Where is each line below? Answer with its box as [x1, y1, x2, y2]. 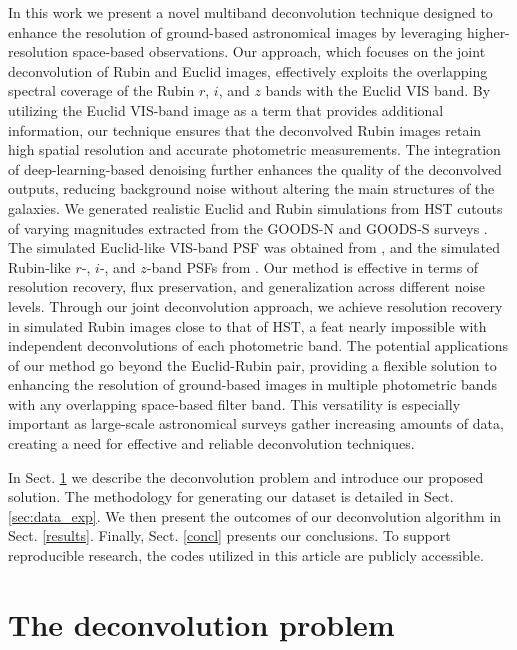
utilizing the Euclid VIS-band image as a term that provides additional [8, 99, 444, 120]
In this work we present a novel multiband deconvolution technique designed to [8, 2, 493, 22]
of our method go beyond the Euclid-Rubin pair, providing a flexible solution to [8, 354, 497, 375]
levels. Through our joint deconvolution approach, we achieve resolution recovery [8, 295, 503, 316]
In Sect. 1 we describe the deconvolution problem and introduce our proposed [8, 466, 484, 487]
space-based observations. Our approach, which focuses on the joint [72, 41, 486, 62]
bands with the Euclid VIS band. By [265, 80, 491, 101]
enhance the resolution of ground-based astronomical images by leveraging [8, 21, 463, 42]
